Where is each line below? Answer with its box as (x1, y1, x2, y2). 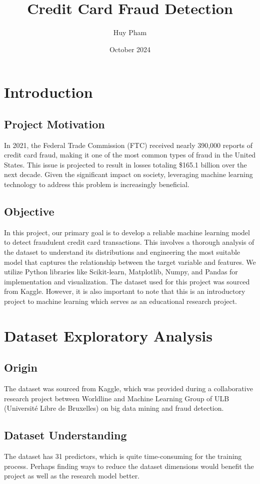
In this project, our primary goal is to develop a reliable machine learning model (4, 227, 250, 237)
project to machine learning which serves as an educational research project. (4, 296, 237, 306)
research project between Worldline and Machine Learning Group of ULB (4, 393, 229, 403)
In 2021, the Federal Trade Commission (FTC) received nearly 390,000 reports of (4, 139, 253, 150)
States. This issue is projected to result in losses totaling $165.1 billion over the (4, 159, 247, 170)
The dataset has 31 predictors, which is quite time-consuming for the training (4, 451, 242, 461)
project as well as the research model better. (4, 470, 140, 481)
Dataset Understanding (4, 427, 127, 443)
